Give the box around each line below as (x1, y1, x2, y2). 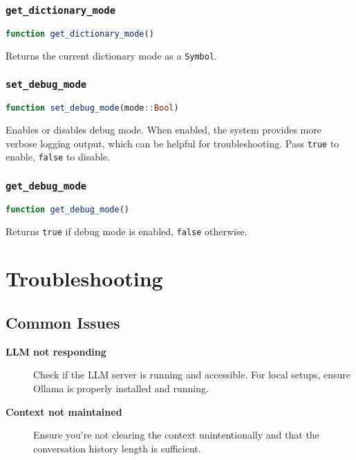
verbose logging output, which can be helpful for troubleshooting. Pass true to (6, 136, 339, 150)
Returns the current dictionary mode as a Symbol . (6, 48, 217, 62)
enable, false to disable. (6, 149, 110, 164)
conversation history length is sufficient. (33, 441, 201, 455)
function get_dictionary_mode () (6, 28, 154, 39)
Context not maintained (6, 404, 122, 418)
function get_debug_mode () (6, 204, 130, 214)
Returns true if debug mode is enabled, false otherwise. (6, 223, 247, 238)
